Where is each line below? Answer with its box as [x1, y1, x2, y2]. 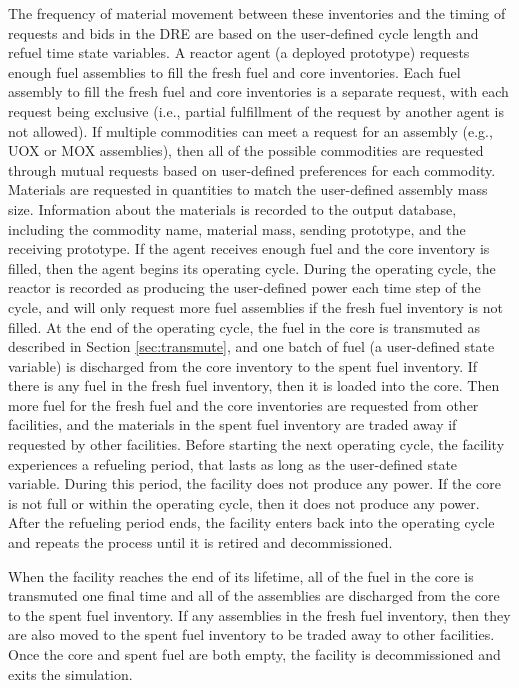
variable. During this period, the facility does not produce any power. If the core [8, 473, 501, 494]
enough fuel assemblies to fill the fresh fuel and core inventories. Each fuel [8, 61, 461, 82]
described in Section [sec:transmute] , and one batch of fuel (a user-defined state [8, 336, 495, 357]
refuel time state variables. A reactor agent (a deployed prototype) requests [8, 42, 470, 63]
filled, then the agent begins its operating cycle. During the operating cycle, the [8, 257, 496, 278]
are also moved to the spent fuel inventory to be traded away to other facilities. [8, 624, 495, 645]
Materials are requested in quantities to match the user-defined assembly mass [8, 179, 488, 200]
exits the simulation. [8, 663, 133, 684]
